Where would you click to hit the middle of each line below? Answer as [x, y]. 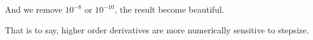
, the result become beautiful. [169, 9]
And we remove [34, 9]
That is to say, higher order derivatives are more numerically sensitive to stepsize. [157, 29]
